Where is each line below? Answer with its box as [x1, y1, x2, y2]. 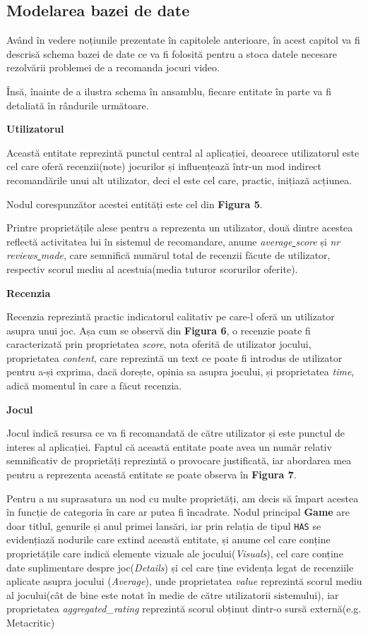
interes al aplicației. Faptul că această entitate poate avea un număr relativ [6, 439, 332, 454]
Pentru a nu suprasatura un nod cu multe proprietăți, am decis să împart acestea [6, 490, 359, 505]
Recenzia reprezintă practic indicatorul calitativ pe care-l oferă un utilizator [6, 309, 335, 324]
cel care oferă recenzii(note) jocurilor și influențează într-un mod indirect [6, 159, 322, 174]
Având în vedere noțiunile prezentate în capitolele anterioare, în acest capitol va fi [6, 32, 360, 47]
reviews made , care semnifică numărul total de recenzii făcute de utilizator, [6, 248, 331, 262]
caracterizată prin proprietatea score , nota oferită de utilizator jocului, [6, 337, 311, 351]
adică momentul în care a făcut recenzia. [6, 378, 182, 393]
